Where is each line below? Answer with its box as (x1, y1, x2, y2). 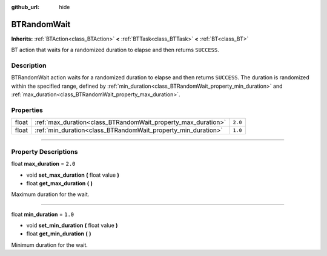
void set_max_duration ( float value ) (26, 171, 119, 179)
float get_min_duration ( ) (26, 230, 91, 237)
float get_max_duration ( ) (26, 179, 93, 187)
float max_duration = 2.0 (11, 160, 76, 168)
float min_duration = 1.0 (11, 211, 74, 218)
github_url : (11, 4, 39, 10)
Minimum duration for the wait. (11, 241, 88, 248)
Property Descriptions (11, 147, 78, 156)
